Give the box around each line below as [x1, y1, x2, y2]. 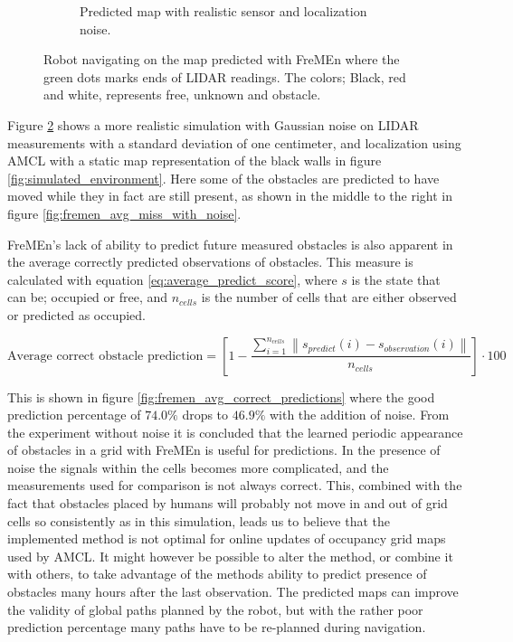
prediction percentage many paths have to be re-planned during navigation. [7, 618, 426, 637]
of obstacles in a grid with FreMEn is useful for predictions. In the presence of [7, 440, 441, 459]
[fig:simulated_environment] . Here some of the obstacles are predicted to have [7, 168, 440, 187]
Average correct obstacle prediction [7, 349, 204, 363]
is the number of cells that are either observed [201, 288, 457, 307]
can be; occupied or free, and [7, 288, 168, 307]
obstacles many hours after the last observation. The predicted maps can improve [7, 582, 459, 601]
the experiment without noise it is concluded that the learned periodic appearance [7, 422, 463, 441]
